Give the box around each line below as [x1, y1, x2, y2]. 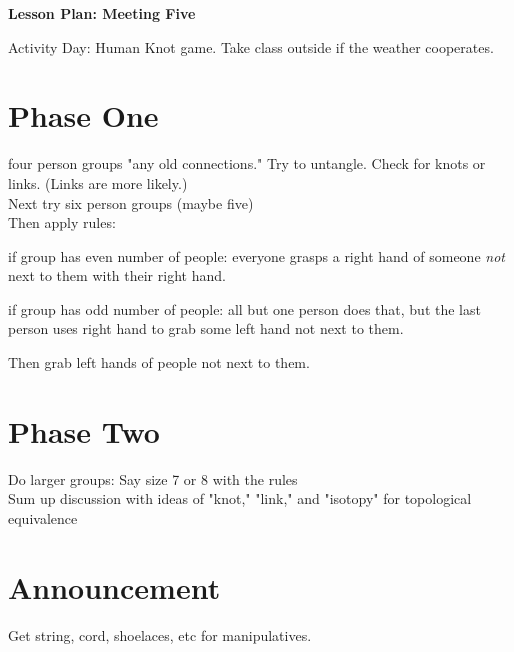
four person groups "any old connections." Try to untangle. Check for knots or [8, 153, 486, 174]
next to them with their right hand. [8, 265, 226, 286]
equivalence [8, 507, 78, 528]
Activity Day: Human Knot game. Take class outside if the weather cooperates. [8, 36, 494, 57]
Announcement [8, 566, 221, 607]
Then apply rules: [8, 212, 116, 233]
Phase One [8, 95, 159, 136]
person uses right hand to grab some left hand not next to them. [8, 318, 404, 339]
